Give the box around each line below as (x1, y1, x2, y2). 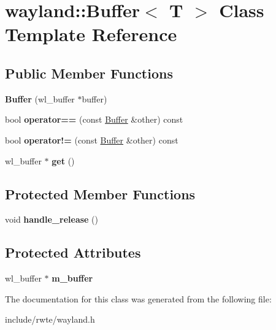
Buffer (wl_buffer (5, 92, 75, 105)
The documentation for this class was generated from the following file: (5, 292, 272, 305)
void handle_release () (5, 213, 98, 226)
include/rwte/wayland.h (5, 313, 95, 326)
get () (52, 154, 75, 167)
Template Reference (5, 21, 177, 47)
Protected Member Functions (5, 184, 196, 203)
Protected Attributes (5, 243, 141, 262)
